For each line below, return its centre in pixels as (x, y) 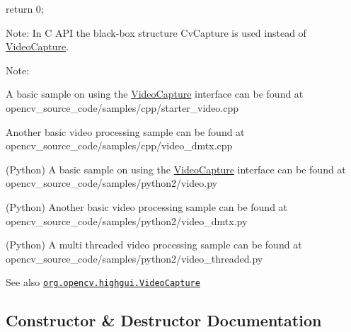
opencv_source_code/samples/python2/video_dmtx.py (127, 221)
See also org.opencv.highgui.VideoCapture (103, 282)
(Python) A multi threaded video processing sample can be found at (154, 245)
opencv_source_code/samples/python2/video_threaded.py (134, 258)
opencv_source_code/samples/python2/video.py (111, 183)
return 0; (25, 8)
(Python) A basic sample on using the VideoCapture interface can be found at (176, 169)
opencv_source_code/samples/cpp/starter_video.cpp (122, 107)
